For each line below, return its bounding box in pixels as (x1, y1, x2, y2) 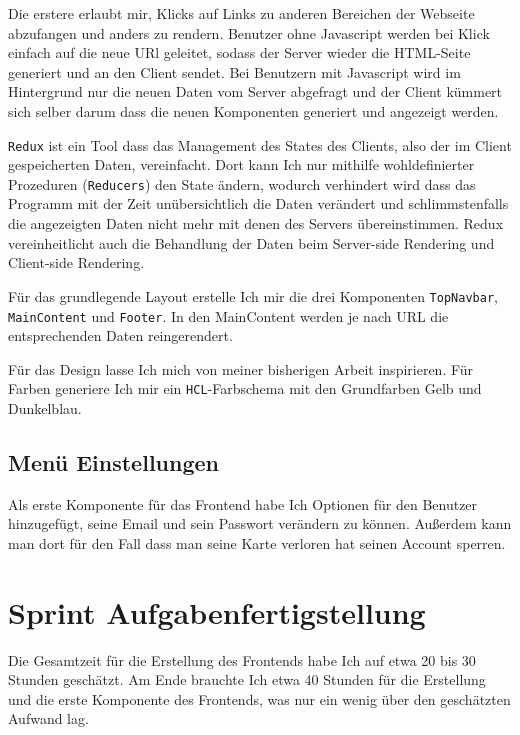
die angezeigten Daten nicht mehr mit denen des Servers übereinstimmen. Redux (8, 213, 504, 234)
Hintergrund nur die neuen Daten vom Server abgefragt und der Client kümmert (8, 81, 503, 102)
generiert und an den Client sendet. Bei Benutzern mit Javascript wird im (8, 61, 461, 82)
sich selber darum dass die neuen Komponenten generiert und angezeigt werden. (8, 100, 499, 121)
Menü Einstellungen (8, 446, 219, 477)
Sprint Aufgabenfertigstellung (8, 591, 426, 632)
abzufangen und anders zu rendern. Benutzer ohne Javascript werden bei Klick (8, 22, 490, 43)
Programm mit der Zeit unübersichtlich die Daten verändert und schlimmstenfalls (8, 193, 509, 214)
